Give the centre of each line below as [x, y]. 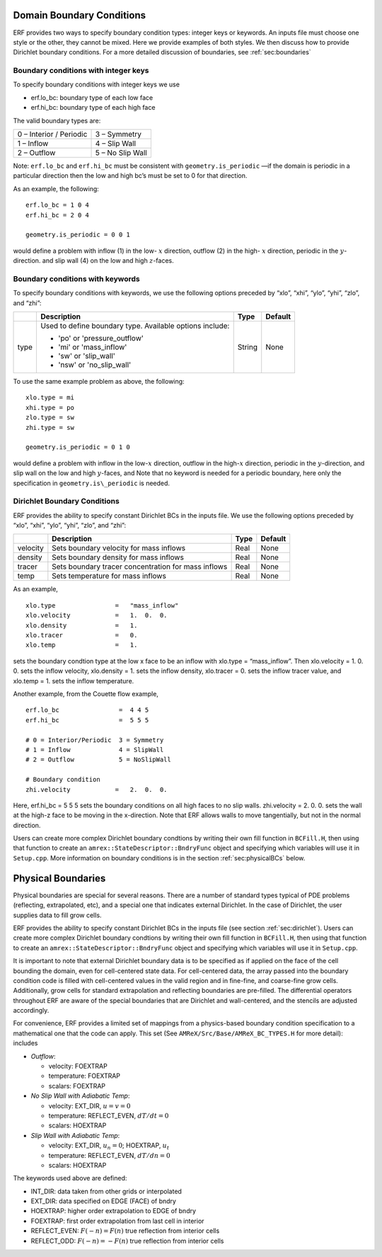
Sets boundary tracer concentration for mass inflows [140, 567]
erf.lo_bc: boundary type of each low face [92, 97]
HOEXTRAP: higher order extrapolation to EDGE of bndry [114, 1211]
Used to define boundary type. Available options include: [135, 326]
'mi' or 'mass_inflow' [92, 347]
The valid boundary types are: [57, 120]
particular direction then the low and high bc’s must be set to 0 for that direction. [130, 176]
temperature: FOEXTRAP [84, 1076]
